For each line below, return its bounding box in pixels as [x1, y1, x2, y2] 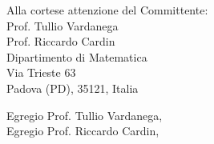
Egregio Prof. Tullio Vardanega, [6, 106, 163, 123]
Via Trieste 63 [6, 64, 76, 81]
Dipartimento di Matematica [6, 48, 147, 65]
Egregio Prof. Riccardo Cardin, [6, 122, 159, 139]
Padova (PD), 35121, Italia [6, 79, 139, 96]
